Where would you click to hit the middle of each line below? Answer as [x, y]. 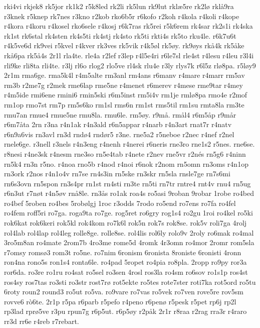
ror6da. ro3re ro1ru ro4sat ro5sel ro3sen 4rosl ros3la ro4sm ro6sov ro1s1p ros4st [126, 272]
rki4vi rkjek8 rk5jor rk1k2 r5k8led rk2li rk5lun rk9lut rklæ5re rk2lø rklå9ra [119, 6]
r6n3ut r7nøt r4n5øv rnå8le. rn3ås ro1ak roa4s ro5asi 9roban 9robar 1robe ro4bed [129, 193]
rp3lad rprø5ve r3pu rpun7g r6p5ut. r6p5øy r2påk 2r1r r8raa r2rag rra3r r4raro [125, 311]
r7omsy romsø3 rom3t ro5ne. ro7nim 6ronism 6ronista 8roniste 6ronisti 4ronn [123, 252]
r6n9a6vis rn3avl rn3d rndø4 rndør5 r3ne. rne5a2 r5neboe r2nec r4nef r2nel [119, 134]
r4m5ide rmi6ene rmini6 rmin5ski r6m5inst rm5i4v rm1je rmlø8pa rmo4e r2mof [126, 95]
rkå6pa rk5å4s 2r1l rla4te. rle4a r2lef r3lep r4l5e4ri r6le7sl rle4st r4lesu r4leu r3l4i [129, 55]
